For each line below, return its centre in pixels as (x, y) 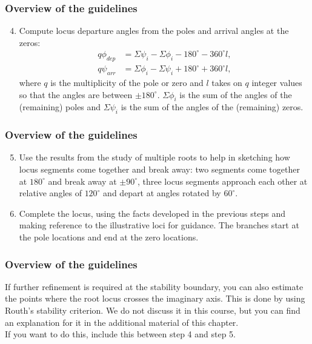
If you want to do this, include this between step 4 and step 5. (121, 334)
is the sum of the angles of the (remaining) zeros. (212, 107)
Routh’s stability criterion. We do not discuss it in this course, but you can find (153, 310)
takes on (227, 83)
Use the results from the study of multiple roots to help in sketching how (154, 157)
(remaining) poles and (60, 107)
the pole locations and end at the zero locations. (109, 237)
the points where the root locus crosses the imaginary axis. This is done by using (155, 298)
